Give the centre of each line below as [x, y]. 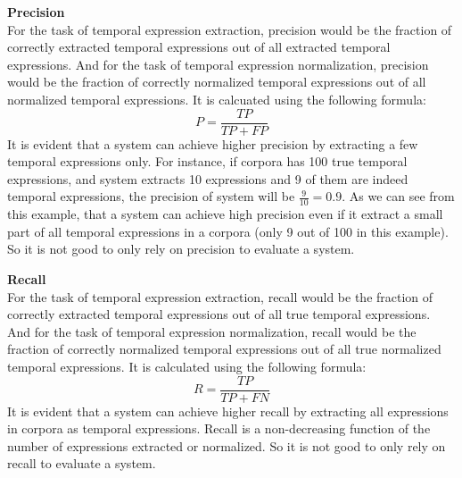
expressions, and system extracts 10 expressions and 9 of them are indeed [208, 178]
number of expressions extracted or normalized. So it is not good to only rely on [227, 445]
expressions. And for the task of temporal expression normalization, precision [218, 64]
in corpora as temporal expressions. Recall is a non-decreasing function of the [219, 428]
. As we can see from [398, 196]
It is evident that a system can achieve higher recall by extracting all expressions [228, 411]
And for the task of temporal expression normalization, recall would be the [212, 331]
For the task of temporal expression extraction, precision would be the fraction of [230, 29]
